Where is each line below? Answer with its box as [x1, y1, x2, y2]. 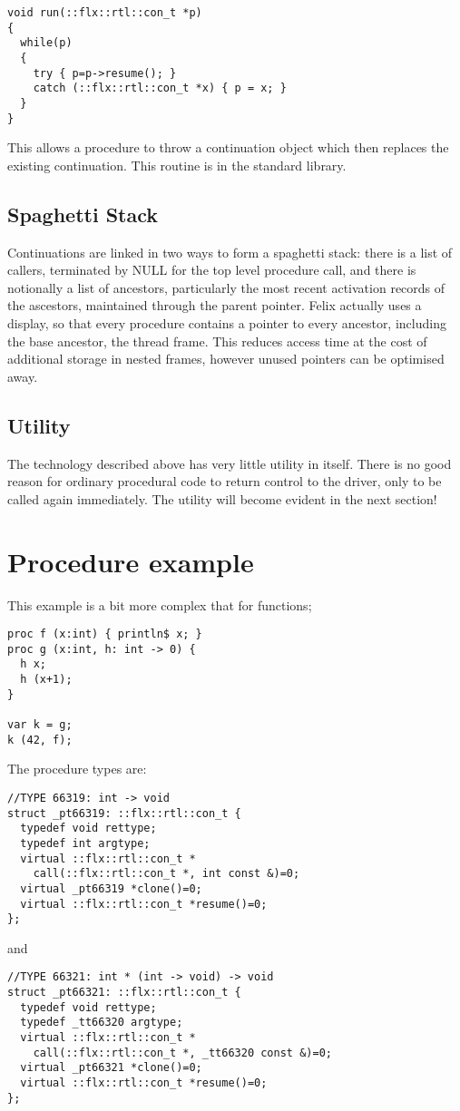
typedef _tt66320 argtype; [20, 1016, 183, 1029]
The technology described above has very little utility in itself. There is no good [7, 453, 452, 473]
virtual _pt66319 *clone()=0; [20, 882, 202, 895]
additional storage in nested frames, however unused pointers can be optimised [7, 349, 445, 368]
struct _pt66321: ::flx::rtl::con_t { [7, 986, 241, 999]
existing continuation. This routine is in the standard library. [7, 155, 347, 174]
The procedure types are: [7, 759, 147, 778]
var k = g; [7, 718, 73, 732]
